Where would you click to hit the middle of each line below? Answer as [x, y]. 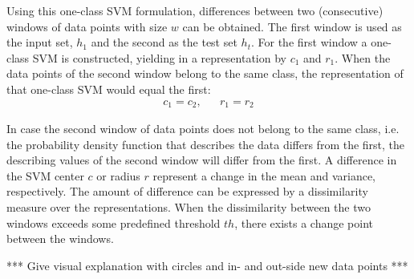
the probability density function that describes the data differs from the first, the [206, 144]
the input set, [40, 42]
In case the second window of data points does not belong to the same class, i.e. [203, 129]
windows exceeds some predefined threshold [114, 222]
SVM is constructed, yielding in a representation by [159, 57]
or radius [118, 175]
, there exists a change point [304, 222]
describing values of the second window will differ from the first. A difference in [202, 160]
